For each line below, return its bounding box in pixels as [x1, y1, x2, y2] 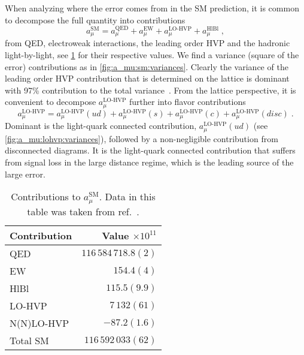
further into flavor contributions [129, 95, 246, 108]
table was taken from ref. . [27, 204, 139, 219]
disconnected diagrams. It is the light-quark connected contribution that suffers [5, 144, 296, 157]
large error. [5, 167, 45, 180]
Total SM [10, 333, 49, 348]
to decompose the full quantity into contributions [5, 13, 186, 26]
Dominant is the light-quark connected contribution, [5, 119, 197, 132]
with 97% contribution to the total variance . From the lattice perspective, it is [5, 83, 296, 96]
